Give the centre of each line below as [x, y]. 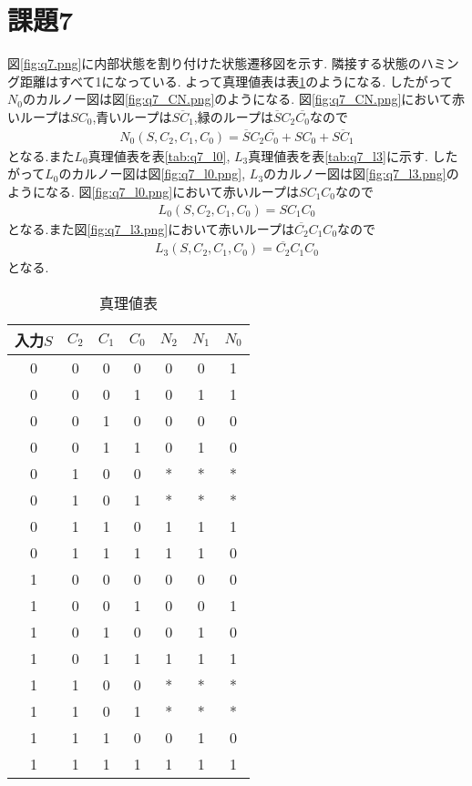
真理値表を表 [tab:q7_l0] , [159, 155]
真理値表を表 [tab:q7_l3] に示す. [338, 155]
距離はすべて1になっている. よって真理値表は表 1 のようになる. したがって [236, 81]
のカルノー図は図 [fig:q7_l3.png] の [361, 174]
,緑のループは [233, 116]
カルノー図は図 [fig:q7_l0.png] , [159, 174]
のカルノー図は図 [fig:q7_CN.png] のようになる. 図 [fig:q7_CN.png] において [237, 99]
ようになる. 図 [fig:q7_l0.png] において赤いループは [154, 191]
